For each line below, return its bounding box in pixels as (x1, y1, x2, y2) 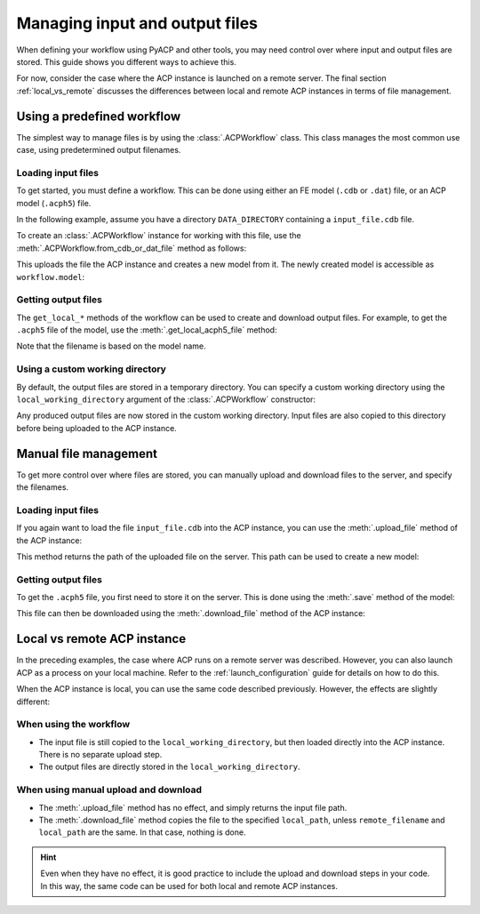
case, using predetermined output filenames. (16, 145, 181, 156)
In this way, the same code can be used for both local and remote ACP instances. (40, 880, 338, 891)
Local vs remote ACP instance (16, 631, 187, 646)
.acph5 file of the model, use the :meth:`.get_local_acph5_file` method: (16, 325, 277, 335)
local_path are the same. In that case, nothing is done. (38, 827, 246, 838)
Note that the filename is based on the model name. (16, 341, 206, 351)
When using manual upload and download (16, 783, 203, 796)
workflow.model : (16, 271, 85, 282)
